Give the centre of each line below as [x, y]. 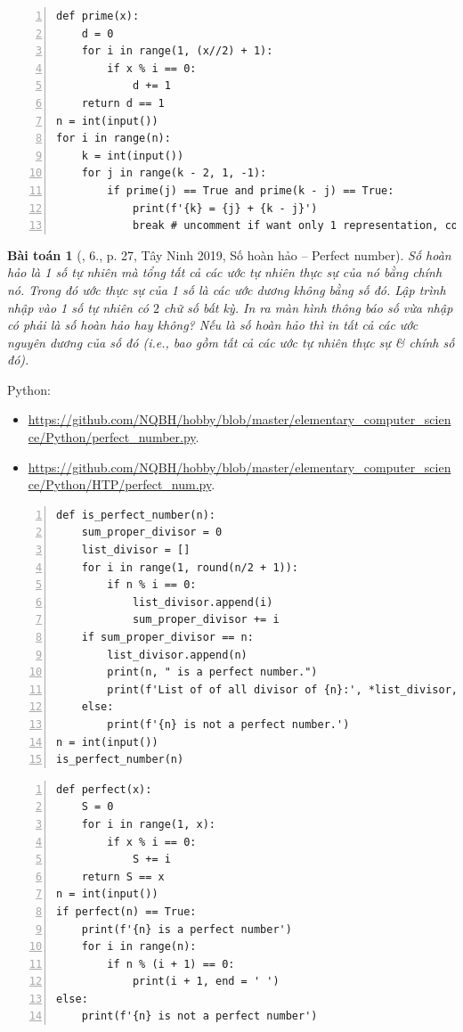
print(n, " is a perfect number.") [212, 672]
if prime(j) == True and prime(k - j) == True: [251, 190]
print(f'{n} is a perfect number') [187, 929]
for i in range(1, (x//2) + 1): [177, 51]
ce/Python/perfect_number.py [112, 437]
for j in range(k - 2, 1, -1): [174, 173]
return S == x [123, 876]
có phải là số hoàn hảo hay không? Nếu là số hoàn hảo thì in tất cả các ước [213, 325]
